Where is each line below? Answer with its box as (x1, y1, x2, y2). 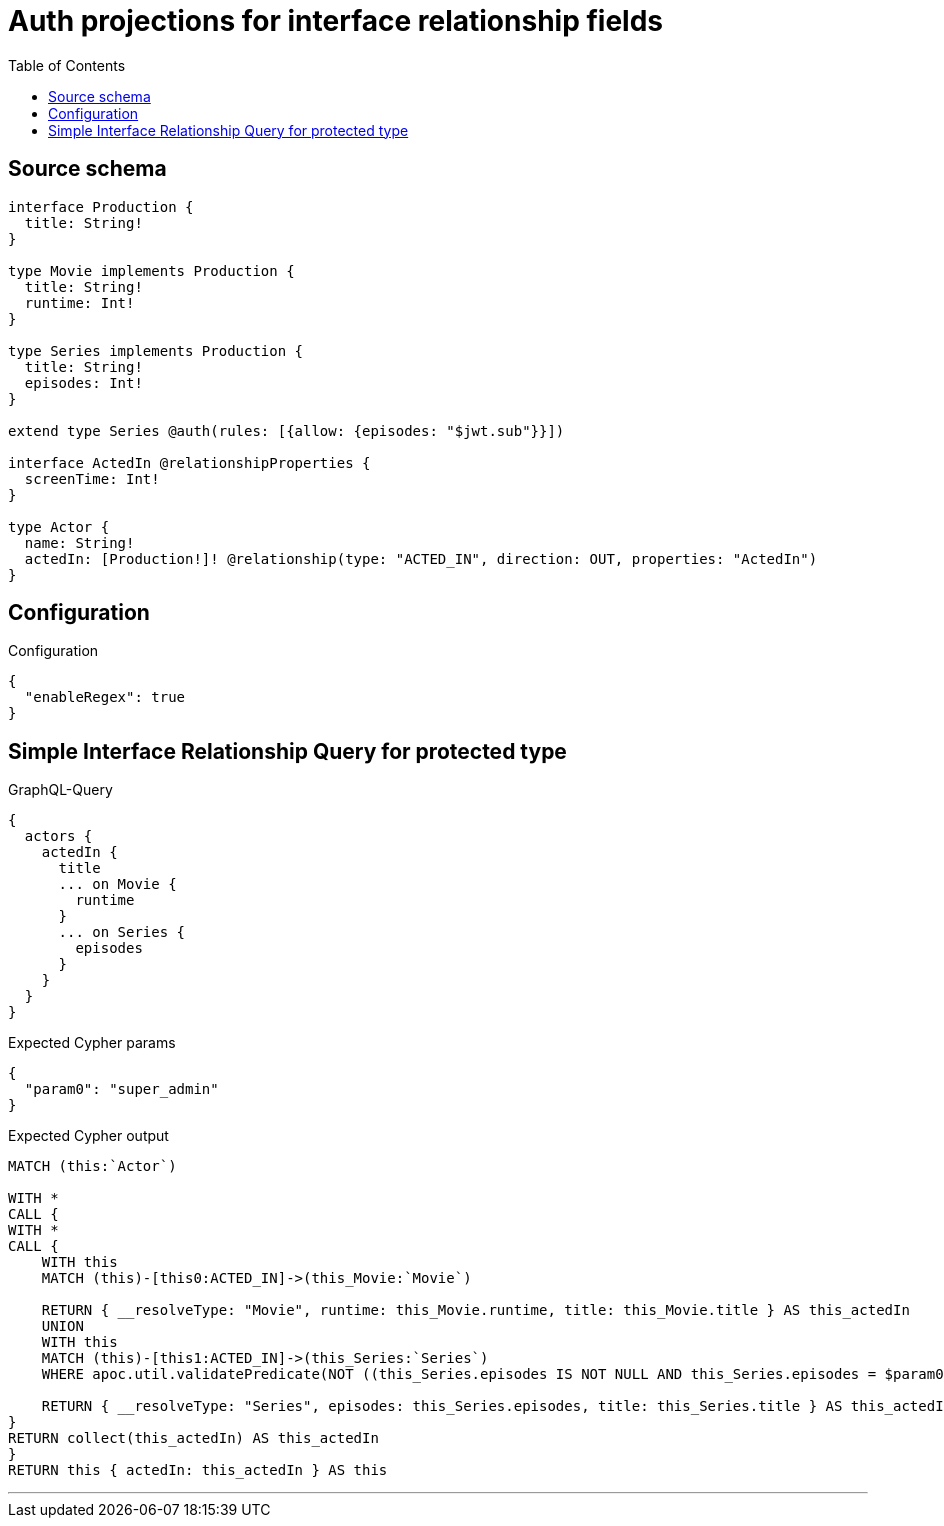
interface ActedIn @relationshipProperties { (8, 454, 371, 471)
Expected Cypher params (8, 1034, 176, 1052)
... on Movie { (58, 876, 177, 893)
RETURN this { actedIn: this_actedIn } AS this (8, 1462, 388, 1479)
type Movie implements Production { (8, 262, 295, 279)
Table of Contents (8, 56, 126, 74)
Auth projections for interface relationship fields (8, 4, 664, 38)
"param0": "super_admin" (24, 1081, 219, 1098)
